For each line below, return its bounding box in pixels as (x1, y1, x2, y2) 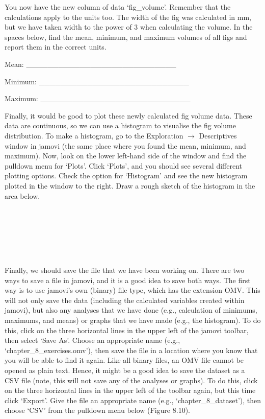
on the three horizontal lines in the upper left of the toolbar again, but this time (5, 385, 256, 395)
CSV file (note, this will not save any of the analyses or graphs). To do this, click (5, 375, 258, 385)
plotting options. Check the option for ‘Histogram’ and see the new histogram (5, 170, 248, 181)
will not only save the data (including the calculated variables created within (5, 294, 245, 305)
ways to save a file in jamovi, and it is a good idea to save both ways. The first (5, 274, 251, 285)
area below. (5, 190, 40, 201)
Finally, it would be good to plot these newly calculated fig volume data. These (5, 110, 252, 121)
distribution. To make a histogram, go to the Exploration (5, 130, 183, 141)
